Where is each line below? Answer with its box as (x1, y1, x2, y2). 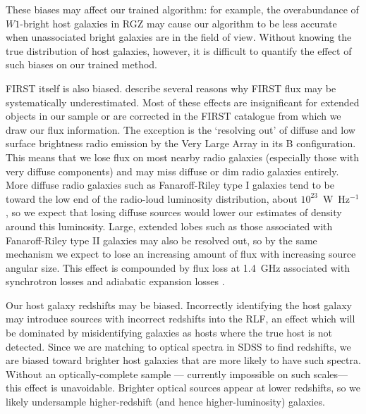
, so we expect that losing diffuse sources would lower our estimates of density (6, 205, 342, 220)
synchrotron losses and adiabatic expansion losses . (6, 274, 225, 289)
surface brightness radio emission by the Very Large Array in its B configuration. (6, 136, 356, 151)
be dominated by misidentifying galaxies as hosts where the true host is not (6, 325, 332, 340)
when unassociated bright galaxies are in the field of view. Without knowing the (6, 30, 352, 44)
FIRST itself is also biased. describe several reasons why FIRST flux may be (6, 80, 336, 95)
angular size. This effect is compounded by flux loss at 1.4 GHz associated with (6, 260, 350, 275)
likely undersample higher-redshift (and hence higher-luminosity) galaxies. (6, 394, 325, 409)
